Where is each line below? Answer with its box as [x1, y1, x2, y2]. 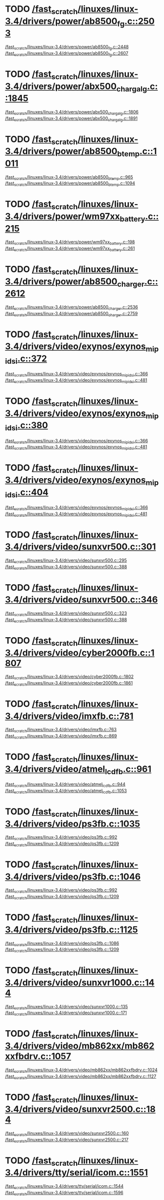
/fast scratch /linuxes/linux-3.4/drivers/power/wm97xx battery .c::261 [5, 246, 135, 253]
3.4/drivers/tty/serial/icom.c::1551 [5, 1167, 148, 1178]
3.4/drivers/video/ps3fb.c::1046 [5, 871, 141, 882]
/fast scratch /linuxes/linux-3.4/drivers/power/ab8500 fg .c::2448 [5, 44, 129, 51]
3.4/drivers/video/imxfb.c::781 [5, 711, 134, 721]
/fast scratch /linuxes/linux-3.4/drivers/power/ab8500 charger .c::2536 [5, 304, 138, 311]
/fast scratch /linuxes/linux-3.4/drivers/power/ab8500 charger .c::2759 [5, 310, 138, 318]
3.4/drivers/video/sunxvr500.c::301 [5, 541, 156, 553]
